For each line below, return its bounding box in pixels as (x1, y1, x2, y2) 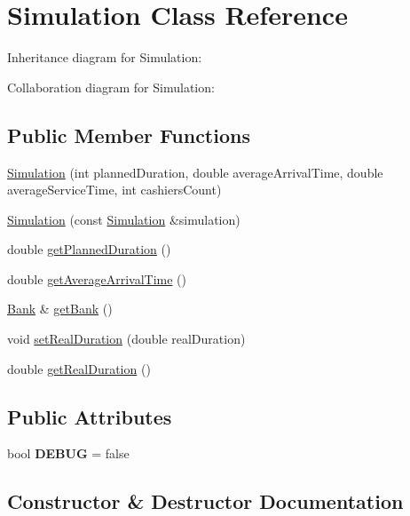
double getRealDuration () (7, 359, 151, 377)
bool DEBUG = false (7, 444, 130, 463)
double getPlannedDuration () (7, 240, 171, 258)
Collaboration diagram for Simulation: (7, 77, 215, 96)
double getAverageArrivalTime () (7, 269, 186, 288)
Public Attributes (7, 402, 172, 430)
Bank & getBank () (7, 299, 113, 318)
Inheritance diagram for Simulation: (7, 48, 202, 67)
